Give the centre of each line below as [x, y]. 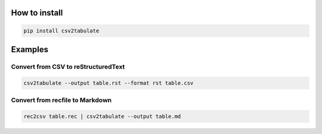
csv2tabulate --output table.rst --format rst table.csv [109, 83]
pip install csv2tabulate [61, 31]
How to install [37, 13]
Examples [30, 50]
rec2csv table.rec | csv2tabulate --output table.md [102, 116]
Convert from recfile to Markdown [61, 100]
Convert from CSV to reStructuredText [68, 66]
